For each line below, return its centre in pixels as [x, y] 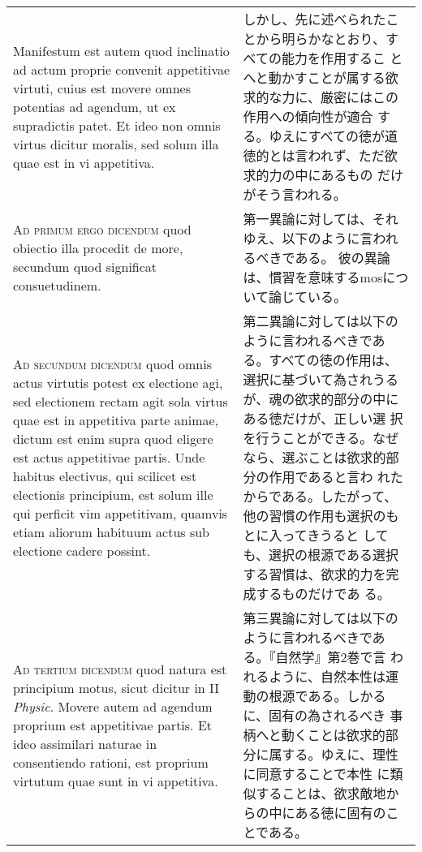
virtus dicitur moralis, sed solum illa [116, 144]
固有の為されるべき [327, 715]
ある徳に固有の [340, 813]
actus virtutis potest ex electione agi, [118, 382]
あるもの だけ [362, 175]
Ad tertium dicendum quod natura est [120, 669]
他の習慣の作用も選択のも [321, 516]
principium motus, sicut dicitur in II [116, 687]
